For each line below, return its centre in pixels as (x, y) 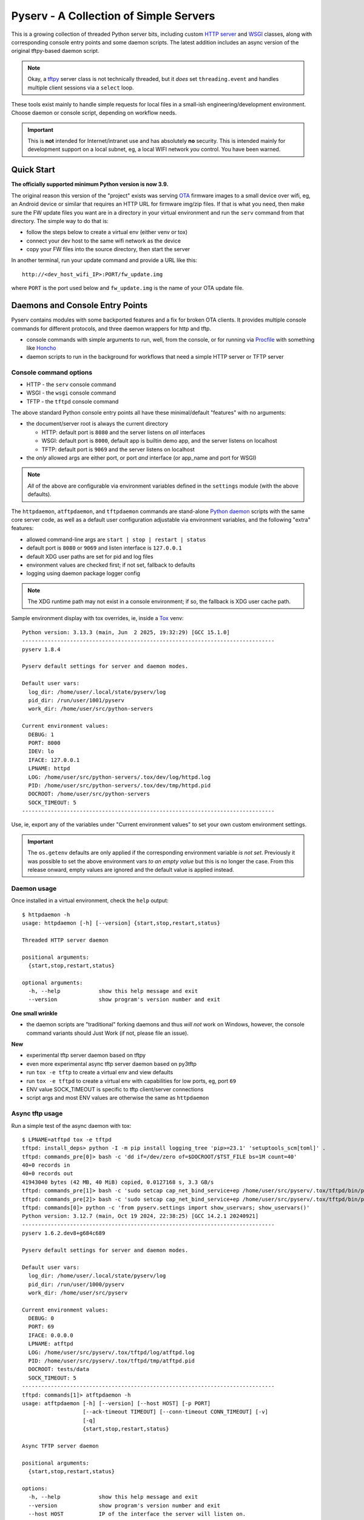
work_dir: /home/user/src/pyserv (78, 1293)
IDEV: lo (41, 751)
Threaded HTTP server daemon (65, 940)
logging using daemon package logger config (83, 573)
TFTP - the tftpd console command (72, 401)
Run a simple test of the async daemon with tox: (71, 1125)
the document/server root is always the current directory (97, 424)
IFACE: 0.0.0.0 (51, 1335)
